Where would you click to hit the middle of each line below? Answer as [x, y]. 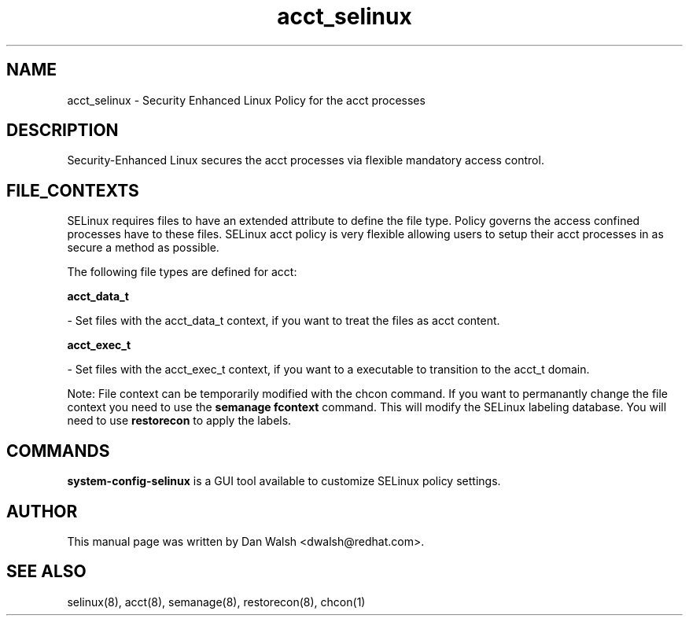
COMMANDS [58, 451]
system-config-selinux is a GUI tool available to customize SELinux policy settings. [284, 481]
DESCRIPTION [63, 131]
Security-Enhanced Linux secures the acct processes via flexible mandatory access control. [306, 160]
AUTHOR [42, 511]
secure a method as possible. [143, 248]
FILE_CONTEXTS [73, 190]
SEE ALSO [46, 572]
